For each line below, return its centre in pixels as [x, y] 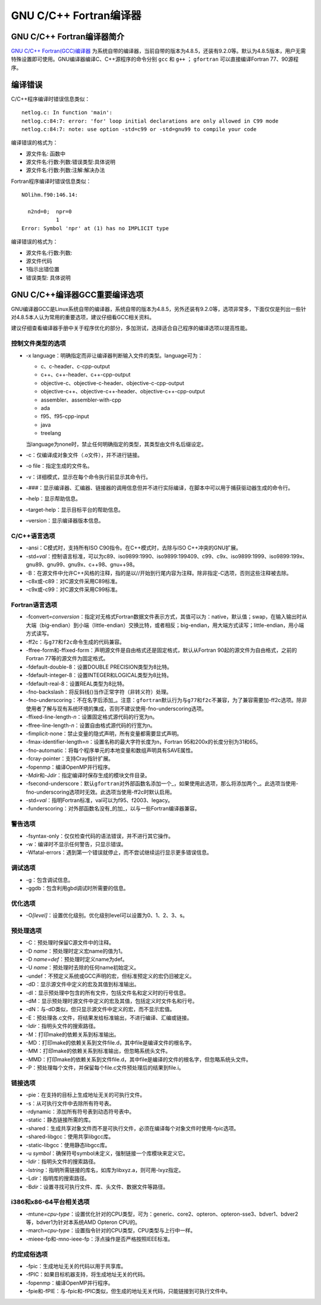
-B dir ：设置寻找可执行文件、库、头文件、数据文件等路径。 [97, 1186]
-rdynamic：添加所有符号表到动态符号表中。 [80, 1111]
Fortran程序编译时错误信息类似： [51, 181]
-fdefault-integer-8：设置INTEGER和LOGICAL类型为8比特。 [99, 675]
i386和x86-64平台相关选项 [50, 1202]
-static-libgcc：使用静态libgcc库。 [68, 1145]
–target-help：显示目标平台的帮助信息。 [75, 509]
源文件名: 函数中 [45, 153]
